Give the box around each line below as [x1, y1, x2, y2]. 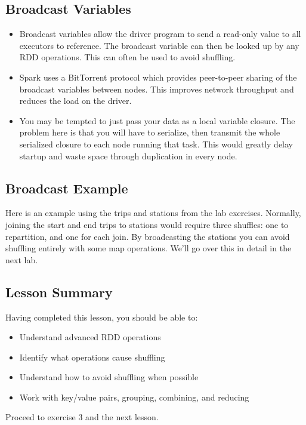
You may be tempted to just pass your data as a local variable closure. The [19, 114, 295, 127]
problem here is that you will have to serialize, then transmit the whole [19, 126, 280, 138]
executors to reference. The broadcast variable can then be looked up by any [19, 39, 299, 51]
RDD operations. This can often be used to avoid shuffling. [19, 51, 236, 63]
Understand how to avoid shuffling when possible [19, 371, 199, 383]
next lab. [5, 253, 38, 266]
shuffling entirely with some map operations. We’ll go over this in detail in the [5, 242, 292, 254]
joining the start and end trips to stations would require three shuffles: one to [5, 218, 289, 230]
